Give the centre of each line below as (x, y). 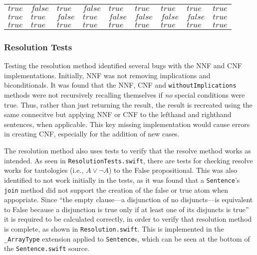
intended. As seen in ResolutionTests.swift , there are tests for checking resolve (128, 160)
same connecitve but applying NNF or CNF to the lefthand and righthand (118, 114)
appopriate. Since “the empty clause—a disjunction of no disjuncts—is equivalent (128, 199)
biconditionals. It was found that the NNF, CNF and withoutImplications (120, 85)
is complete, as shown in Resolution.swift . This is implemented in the (114, 228)
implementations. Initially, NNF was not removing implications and (107, 75)
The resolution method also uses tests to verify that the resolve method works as (128, 151)
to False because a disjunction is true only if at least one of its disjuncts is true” (127, 209)
